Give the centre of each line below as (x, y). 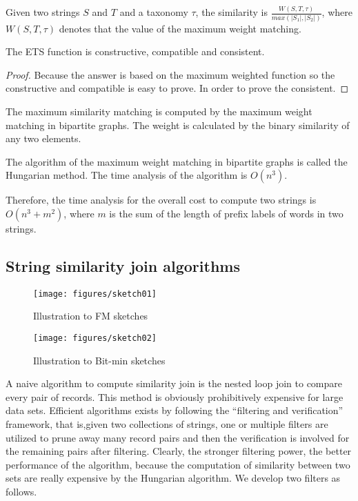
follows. (21, 492)
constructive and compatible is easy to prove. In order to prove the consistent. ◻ (177, 88)
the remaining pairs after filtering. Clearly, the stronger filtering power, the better (179, 451)
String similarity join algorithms (123, 265)
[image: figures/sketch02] (95, 338)
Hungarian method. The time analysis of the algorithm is (127, 175)
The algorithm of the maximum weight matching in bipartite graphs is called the (177, 161)
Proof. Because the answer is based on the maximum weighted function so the (170, 74)
